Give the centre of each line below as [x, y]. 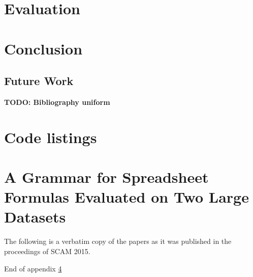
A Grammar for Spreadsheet [106, 177]
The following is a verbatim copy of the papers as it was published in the [118, 241]
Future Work [39, 81]
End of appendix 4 [33, 268]
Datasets [35, 217]
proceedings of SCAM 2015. [47, 251]
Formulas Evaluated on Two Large [126, 197]
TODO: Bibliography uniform [57, 102]
